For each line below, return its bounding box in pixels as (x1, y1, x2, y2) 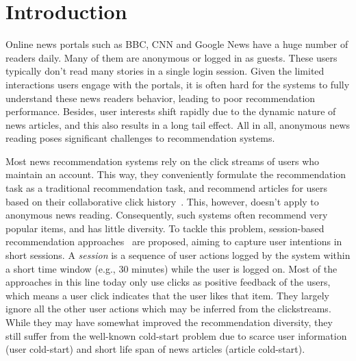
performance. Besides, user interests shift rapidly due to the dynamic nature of (5, 104, 336, 119)
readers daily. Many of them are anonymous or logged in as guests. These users (5, 50, 338, 64)
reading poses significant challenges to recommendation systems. (5, 131, 275, 145)
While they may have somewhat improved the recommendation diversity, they (5, 315, 333, 329)
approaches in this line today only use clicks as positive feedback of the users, (5, 275, 331, 289)
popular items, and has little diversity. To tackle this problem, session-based (5, 221, 325, 235)
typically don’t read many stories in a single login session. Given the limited (5, 64, 325, 78)
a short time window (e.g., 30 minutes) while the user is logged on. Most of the (5, 261, 338, 275)
